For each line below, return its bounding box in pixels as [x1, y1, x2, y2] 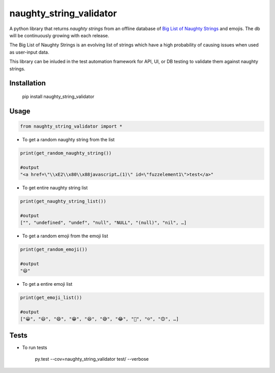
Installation [9, 79, 46, 88]
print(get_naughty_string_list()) [20, 198, 106, 204]
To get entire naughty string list [22, 185, 88, 191]
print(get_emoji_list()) [20, 295, 82, 301]
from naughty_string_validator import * [20, 123, 122, 129]
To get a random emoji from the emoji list [22, 233, 108, 239]
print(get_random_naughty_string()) [20, 150, 112, 156]
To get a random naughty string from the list [22, 136, 115, 142]
